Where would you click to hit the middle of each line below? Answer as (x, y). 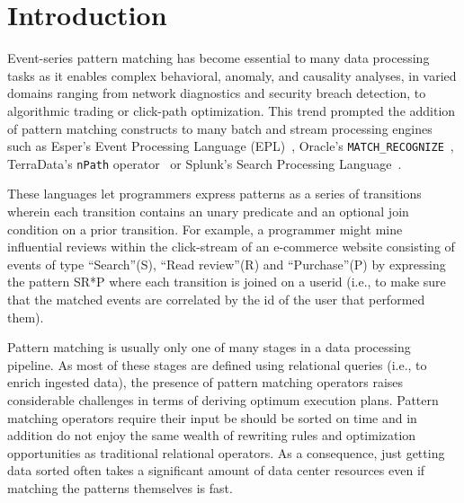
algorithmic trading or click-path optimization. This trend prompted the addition (232, 110)
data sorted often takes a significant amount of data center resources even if (216, 470)
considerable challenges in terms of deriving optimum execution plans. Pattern (223, 399)
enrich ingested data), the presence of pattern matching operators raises (205, 382)
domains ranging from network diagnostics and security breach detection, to (217, 93)
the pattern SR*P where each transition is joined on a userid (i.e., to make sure (227, 282)
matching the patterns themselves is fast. (120, 487)
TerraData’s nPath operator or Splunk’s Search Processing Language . (205, 163)
